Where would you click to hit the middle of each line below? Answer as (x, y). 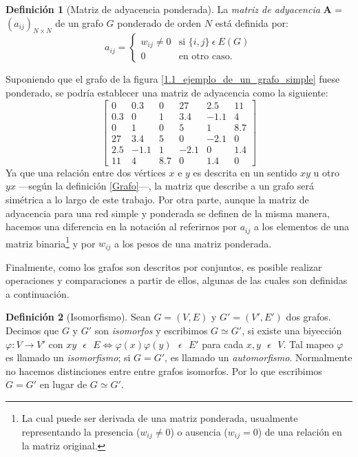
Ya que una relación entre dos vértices (86, 172)
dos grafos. (308, 317)
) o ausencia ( (199, 431)
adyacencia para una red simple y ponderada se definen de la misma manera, (168, 213)
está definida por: (252, 22)
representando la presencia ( (81, 431)
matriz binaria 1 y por (51, 242)
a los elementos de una (302, 226)
